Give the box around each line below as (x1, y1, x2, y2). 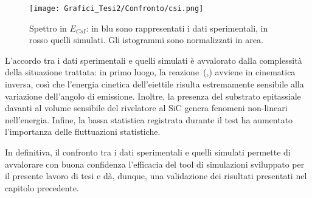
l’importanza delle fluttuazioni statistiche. (5, 125, 161, 138)
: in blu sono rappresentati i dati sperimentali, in (86, 21, 268, 34)
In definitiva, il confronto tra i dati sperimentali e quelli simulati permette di (5, 146, 291, 158)
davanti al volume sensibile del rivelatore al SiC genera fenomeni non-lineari (5, 101, 288, 114)
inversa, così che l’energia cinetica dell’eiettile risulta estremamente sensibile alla (5, 78, 304, 90)
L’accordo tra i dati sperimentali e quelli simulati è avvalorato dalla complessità (5, 53, 302, 66)
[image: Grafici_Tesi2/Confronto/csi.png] (29, 4, 204, 13)
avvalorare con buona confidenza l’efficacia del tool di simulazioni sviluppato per (5, 157, 305, 170)
